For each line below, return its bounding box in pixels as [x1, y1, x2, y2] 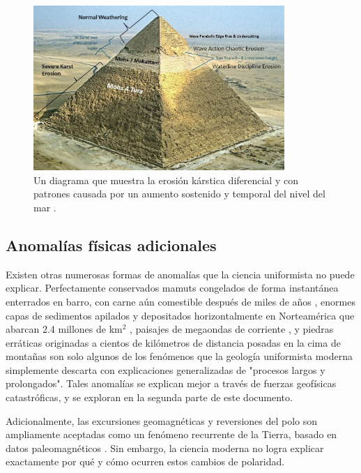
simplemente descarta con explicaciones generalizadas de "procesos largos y [6, 362, 325, 377]
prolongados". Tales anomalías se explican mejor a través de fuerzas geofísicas [6, 376, 337, 391]
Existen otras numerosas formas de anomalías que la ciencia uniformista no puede [6, 266, 355, 281]
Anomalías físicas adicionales [6, 234, 217, 255]
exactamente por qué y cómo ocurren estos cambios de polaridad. [6, 454, 285, 469]
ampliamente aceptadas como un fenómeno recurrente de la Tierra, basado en [6, 427, 337, 442]
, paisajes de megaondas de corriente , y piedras [130, 322, 334, 336]
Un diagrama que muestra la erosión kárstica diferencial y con [33, 172, 298, 187]
